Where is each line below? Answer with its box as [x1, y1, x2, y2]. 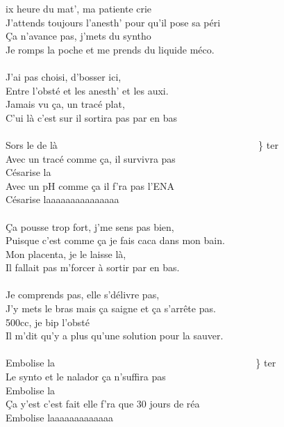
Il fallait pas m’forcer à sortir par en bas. [6, 260, 180, 275]
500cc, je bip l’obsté [6, 314, 90, 329]
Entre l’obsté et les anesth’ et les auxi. [6, 83, 169, 97]
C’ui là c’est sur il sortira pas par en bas [6, 110, 178, 124]
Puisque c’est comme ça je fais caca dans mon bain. [6, 233, 225, 248]
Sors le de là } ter [6, 137, 278, 152]
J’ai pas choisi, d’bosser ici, [6, 69, 122, 83]
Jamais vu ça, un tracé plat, [6, 97, 125, 111]
